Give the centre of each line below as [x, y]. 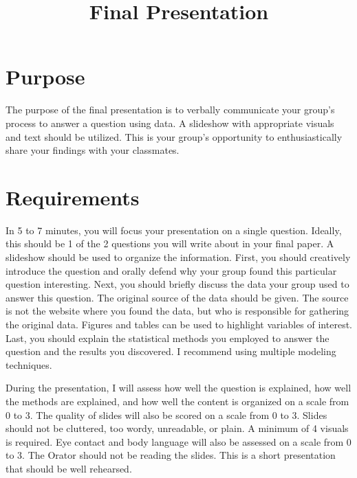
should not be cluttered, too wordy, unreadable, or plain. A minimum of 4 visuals [177, 428]
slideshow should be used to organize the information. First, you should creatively [178, 257]
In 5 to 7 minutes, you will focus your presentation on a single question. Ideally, [174, 230]
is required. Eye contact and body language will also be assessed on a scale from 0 [178, 441]
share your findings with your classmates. [93, 150]
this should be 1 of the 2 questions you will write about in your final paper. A [170, 243]
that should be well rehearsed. [69, 468]
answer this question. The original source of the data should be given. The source [177, 297]
